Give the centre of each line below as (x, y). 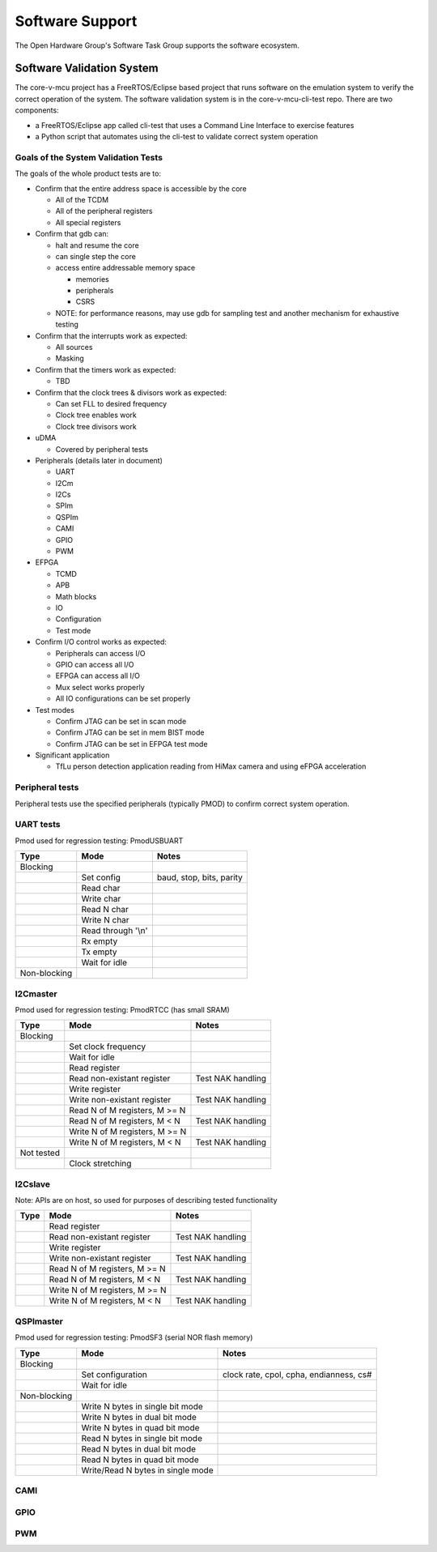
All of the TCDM (82, 199)
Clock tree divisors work (96, 426)
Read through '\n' (115, 931)
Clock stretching (100, 1164)
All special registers (88, 222)
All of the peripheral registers (104, 211)
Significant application (72, 755)
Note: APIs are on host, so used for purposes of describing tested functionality (146, 1200)
